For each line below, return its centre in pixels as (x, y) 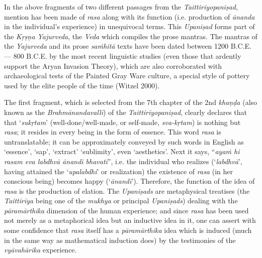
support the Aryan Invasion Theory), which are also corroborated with (113, 66)
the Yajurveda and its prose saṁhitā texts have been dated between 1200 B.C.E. (128, 46)
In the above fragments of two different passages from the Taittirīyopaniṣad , (121, 7)
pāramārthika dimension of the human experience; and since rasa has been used (126, 210)
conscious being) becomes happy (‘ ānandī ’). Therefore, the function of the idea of (129, 181)
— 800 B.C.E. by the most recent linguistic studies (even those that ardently (123, 55)
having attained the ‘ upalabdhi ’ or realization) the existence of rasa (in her (118, 171)
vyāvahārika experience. (40, 250)
